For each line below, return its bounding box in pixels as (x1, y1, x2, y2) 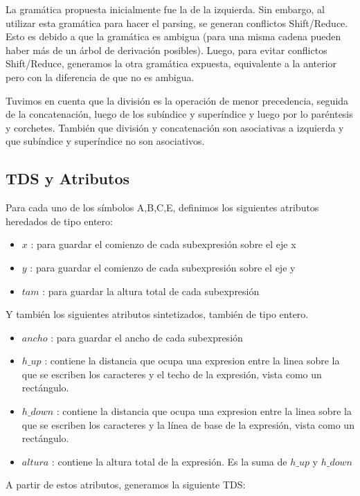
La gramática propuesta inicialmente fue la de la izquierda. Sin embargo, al (6, 2, 325, 16)
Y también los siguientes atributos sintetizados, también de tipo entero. (6, 307, 309, 321)
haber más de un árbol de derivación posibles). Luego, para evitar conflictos (6, 42, 327, 57)
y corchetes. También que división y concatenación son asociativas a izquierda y (6, 120, 344, 134)
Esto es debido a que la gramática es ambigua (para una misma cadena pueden (6, 29, 341, 44)
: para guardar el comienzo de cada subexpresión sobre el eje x (30, 237, 296, 251)
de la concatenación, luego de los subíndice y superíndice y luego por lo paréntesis (6, 107, 353, 121)
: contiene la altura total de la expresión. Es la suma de (51, 454, 287, 468)
